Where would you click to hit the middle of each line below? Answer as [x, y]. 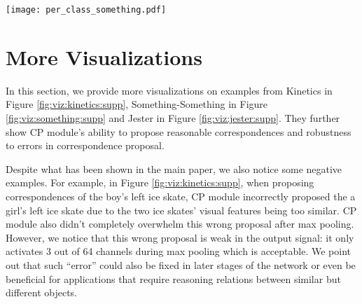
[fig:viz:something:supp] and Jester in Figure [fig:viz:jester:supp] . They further [173, 117]
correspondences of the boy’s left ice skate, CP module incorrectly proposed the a [181, 196]
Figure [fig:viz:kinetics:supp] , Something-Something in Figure [137, 104]
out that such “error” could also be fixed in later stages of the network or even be [181, 264]
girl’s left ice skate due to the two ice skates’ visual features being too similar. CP [181, 210]
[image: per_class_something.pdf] [86, 10]
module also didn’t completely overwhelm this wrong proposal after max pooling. [180, 224]
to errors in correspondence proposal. [85, 145]
